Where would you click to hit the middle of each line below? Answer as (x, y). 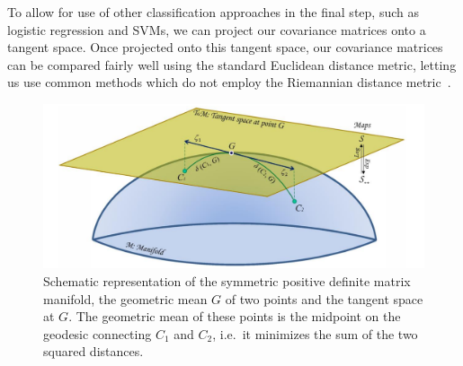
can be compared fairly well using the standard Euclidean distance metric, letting (232, 64)
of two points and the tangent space (324, 298)
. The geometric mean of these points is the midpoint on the (235, 316)
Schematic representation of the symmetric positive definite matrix (227, 280)
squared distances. (93, 351)
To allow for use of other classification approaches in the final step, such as (213, 12)
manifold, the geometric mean (125, 298)
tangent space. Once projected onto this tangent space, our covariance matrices (225, 47)
